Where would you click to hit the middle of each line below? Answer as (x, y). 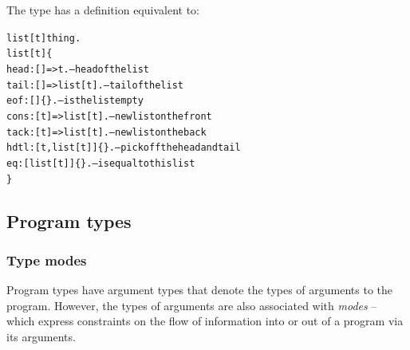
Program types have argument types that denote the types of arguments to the (200, 290)
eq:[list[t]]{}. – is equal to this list (101, 163)
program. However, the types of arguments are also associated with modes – (192, 305)
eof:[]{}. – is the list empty (75, 101)
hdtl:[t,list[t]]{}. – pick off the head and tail (124, 148)
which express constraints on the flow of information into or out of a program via (205, 321)
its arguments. (41, 336)
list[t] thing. (44, 38)
